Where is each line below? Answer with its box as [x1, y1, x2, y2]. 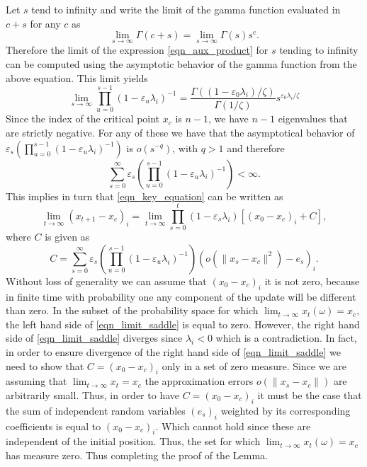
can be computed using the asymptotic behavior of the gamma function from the [6, 57, 357, 71]
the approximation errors [145, 374, 254, 388]
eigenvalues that [278, 111, 348, 126]
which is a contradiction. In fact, [215, 330, 357, 345]
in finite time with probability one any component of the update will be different [6, 289, 356, 304]
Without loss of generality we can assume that [6, 273, 207, 288]
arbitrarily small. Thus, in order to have [6, 387, 179, 402]
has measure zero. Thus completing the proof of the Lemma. [6, 447, 268, 462]
